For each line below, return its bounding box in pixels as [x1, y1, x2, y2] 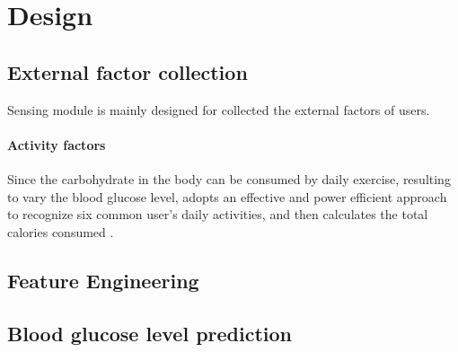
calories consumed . [7, 222, 114, 241]
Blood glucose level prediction [7, 319, 292, 347]
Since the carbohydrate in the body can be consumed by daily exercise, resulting [7, 169, 451, 188]
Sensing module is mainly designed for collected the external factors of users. [7, 100, 430, 119]
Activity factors [7, 135, 106, 154]
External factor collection [7, 57, 248, 85]
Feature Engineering [7, 266, 199, 294]
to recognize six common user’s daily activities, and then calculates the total [7, 205, 428, 224]
